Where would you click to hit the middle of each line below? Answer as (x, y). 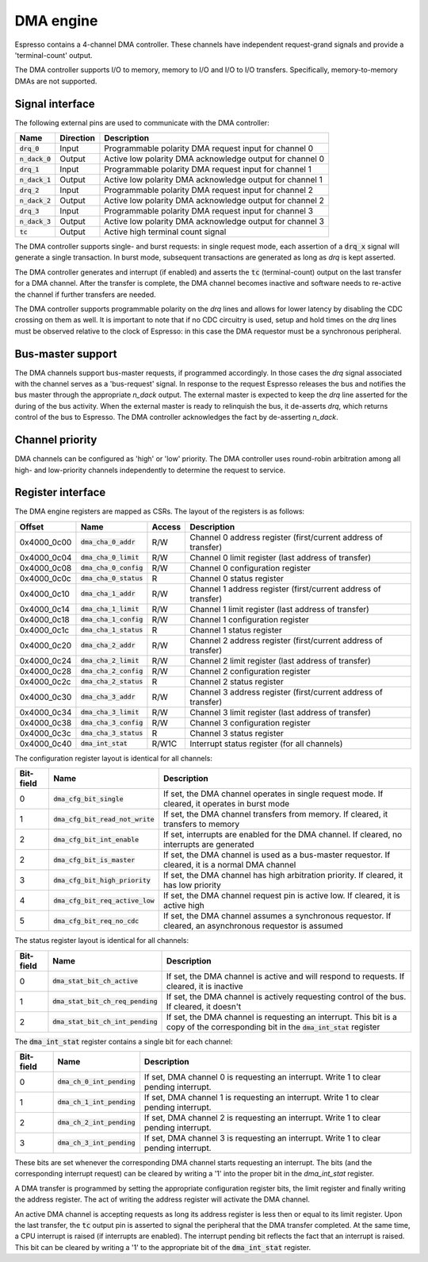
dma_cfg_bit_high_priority (101, 880)
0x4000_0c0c (45, 578)
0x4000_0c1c (44, 629)
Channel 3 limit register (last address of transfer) (281, 712)
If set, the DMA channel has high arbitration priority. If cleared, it (283, 875)
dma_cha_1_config (112, 619)
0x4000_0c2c (45, 681)
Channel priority (56, 440)
